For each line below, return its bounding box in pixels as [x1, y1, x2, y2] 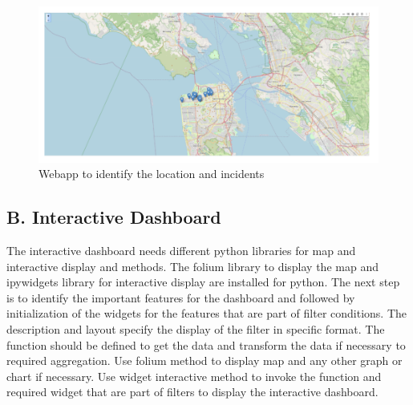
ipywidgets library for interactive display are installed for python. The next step [6, 273, 400, 290]
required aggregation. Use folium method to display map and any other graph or [6, 352, 403, 369]
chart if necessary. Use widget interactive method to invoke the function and [6, 367, 382, 384]
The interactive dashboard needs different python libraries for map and [6, 242, 356, 259]
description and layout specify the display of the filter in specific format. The [6, 321, 385, 338]
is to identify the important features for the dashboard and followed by [6, 289, 355, 306]
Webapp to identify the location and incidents [38, 165, 265, 182]
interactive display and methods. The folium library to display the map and [6, 257, 379, 274]
